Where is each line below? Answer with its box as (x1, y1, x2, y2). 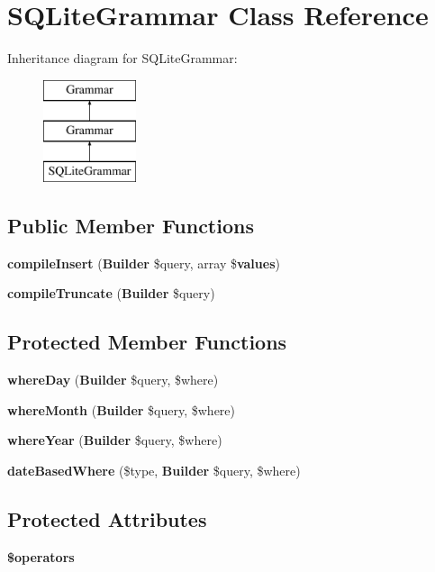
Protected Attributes (7, 505, 207, 533)
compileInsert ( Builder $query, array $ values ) (7, 253, 280, 272)
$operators (7, 547, 75, 566)
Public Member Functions (7, 212, 254, 240)
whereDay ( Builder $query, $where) (7, 370, 219, 389)
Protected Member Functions (7, 328, 287, 356)
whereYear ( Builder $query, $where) (7, 431, 222, 449)
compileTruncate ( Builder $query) (7, 284, 215, 303)
